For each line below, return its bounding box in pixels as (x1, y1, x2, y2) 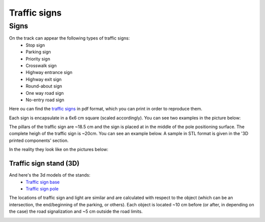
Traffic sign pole (26, 186, 59, 192)
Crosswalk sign (26, 63, 57, 68)
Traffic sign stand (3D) (9, 159, 79, 168)
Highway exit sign (26, 76, 62, 82)
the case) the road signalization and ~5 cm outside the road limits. (9, 208, 143, 215)
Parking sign (26, 49, 51, 55)
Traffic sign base (26, 179, 60, 185)
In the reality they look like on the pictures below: (9, 147, 108, 153)
